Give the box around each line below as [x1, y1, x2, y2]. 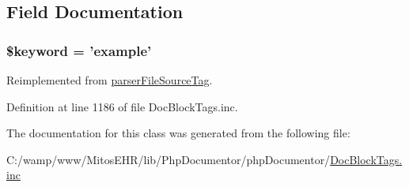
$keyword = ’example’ [6, 40, 152, 60]
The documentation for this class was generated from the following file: [6, 125, 350, 141]
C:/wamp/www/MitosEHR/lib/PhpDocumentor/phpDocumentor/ [6, 151, 331, 167]
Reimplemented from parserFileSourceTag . [6, 72, 213, 88]
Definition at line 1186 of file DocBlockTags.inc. [6, 98, 238, 114]
